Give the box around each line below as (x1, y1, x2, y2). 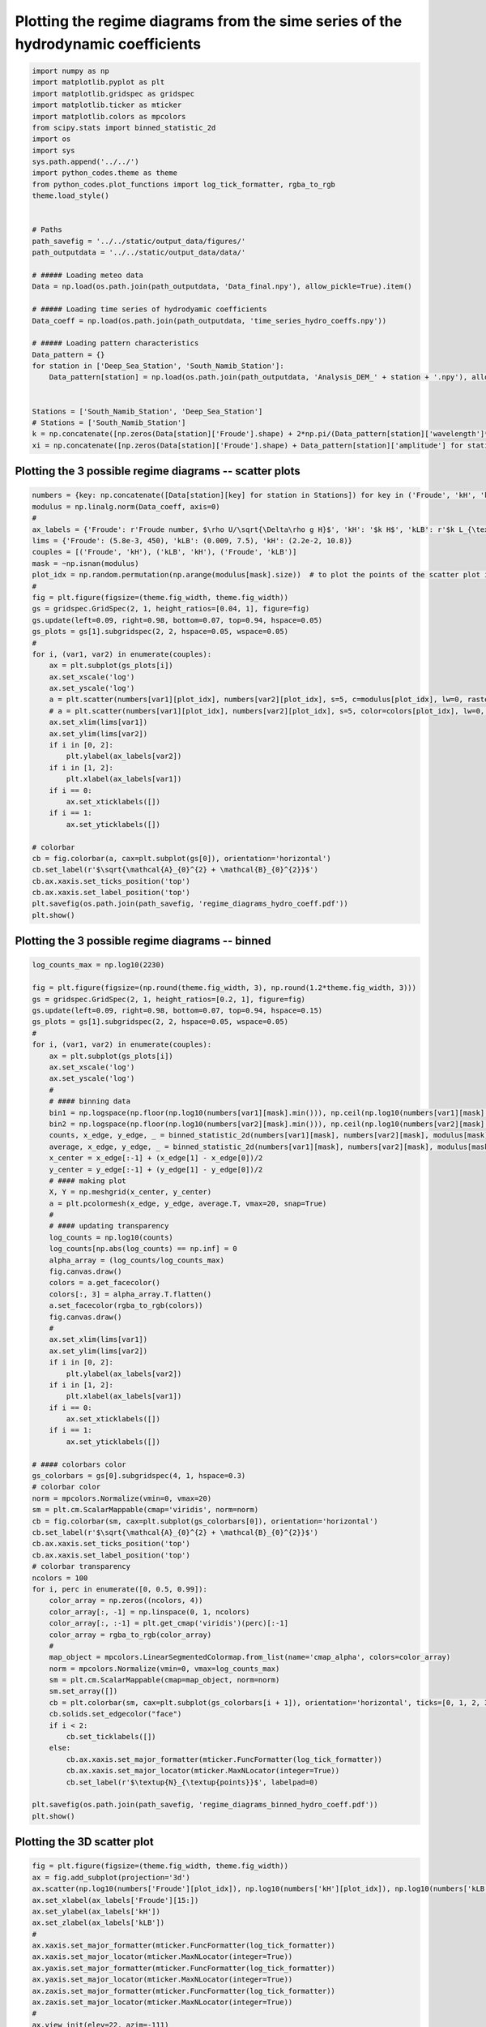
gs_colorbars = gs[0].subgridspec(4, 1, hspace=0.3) (32, 1472, 246, 1481)
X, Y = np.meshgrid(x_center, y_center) (49, 1188, 212, 1197)
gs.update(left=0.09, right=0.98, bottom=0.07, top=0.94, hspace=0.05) (32, 615, 323, 624)
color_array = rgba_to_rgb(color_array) (49, 1630, 212, 1639)
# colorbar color (32, 1482, 101, 1492)
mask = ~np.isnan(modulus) (32, 559, 139, 568)
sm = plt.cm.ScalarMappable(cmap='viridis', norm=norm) (32, 1505, 259, 1515)
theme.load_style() (32, 191, 109, 200)
